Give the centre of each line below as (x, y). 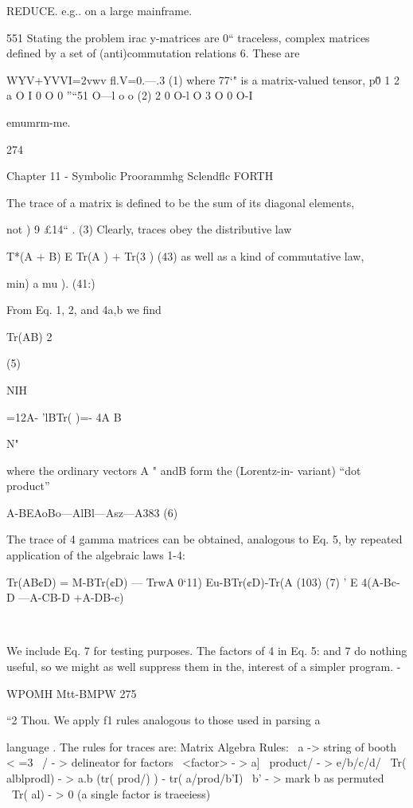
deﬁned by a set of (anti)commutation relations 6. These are (153, 53)
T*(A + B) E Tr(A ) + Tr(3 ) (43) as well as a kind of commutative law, (185, 255)
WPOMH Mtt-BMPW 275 (72, 693)
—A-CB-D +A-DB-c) (71, 597)
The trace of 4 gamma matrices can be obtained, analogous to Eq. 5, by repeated (205, 539)
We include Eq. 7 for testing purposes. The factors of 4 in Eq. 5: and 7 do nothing (207, 651)
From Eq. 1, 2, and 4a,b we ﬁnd (84, 310)
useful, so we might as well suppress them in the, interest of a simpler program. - (204, 667)
